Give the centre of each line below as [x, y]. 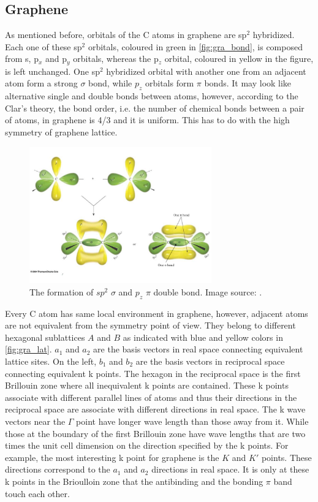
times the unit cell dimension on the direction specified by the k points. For [147, 445]
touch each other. [37, 493]
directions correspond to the [58, 469]
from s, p [22, 59]
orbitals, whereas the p [116, 59]
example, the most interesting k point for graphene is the [112, 457]
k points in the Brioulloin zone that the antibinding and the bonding [134, 481]
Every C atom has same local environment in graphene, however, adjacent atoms [157, 313]
